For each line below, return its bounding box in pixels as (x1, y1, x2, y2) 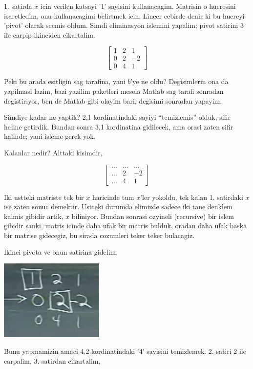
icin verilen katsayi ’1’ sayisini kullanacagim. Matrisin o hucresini (41, 1, 236, 11)
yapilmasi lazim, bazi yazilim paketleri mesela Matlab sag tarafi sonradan (4, 86, 224, 96)
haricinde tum (92, 192, 134, 202)
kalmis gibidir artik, (4, 211, 63, 221)
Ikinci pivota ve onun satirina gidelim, (4, 246, 118, 257)
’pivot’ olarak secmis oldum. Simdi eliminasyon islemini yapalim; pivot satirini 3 (4, 20, 244, 30)
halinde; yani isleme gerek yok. (4, 131, 96, 141)
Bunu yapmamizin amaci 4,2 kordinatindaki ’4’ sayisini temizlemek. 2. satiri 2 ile (4, 346, 246, 356)
